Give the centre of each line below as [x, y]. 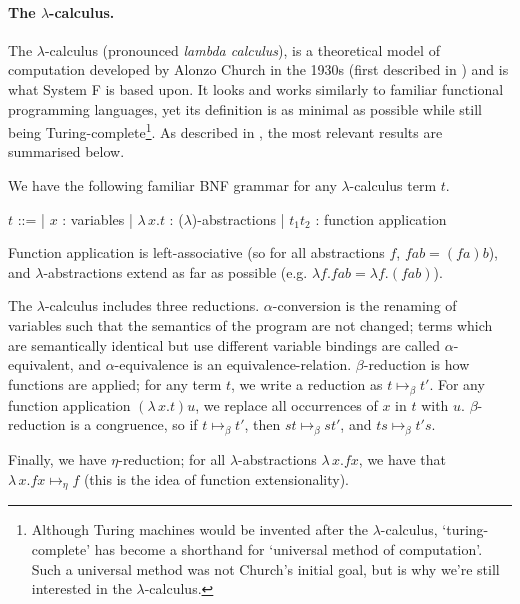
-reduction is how [416, 364]
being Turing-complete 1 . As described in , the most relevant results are [225, 130]
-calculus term [393, 185]
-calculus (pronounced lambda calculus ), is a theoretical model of [242, 49]
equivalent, [41, 364]
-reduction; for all [172, 458]
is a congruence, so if [134, 424]
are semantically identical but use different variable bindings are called [224, 344]
